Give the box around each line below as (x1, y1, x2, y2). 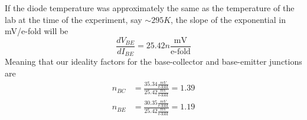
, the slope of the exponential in (171, 13, 286, 25)
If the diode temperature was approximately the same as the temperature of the (5, 2, 295, 14)
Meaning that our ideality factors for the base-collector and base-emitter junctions (5, 55, 302, 68)
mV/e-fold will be (5, 25, 68, 37)
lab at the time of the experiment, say (5, 13, 142, 25)
